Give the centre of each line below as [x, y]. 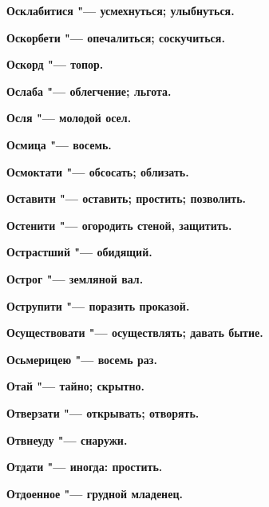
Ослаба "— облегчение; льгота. [89, 91]
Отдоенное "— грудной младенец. [95, 493]
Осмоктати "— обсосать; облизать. [98, 171]
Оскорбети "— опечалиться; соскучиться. [116, 37]
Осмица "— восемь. [59, 144]
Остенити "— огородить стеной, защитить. [119, 225]
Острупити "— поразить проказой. [98, 305]
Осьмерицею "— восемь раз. [82, 359]
